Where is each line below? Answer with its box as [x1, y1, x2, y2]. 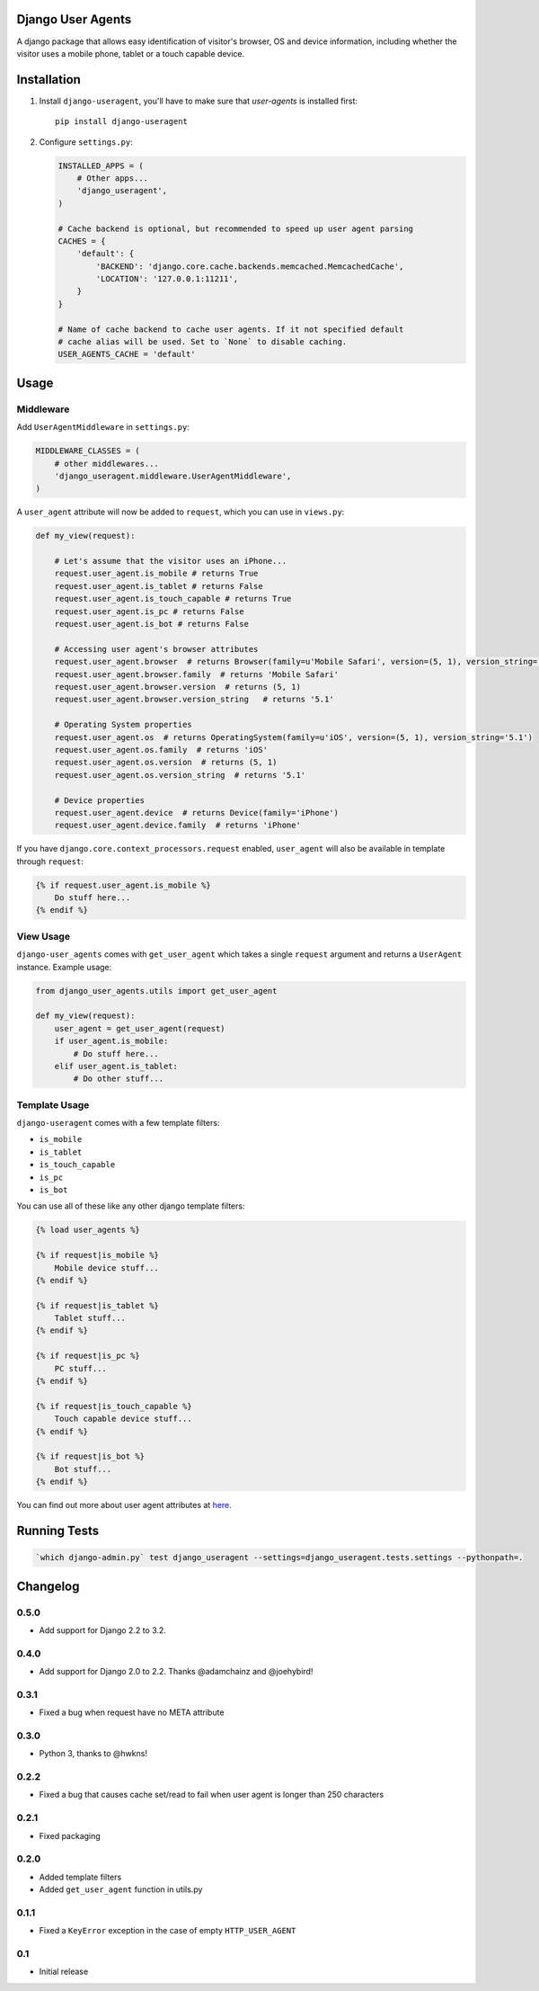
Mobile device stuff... [54, 1263, 159, 1272]
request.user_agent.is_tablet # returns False [54, 581, 264, 591]
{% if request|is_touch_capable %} [35, 1401, 192, 1411]
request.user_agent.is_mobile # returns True [54, 568, 259, 579]
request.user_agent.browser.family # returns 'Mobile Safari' [54, 669, 340, 679]
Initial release [39, 1966, 89, 1978]
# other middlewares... [54, 459, 159, 469]
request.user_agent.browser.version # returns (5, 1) [54, 682, 301, 692]
